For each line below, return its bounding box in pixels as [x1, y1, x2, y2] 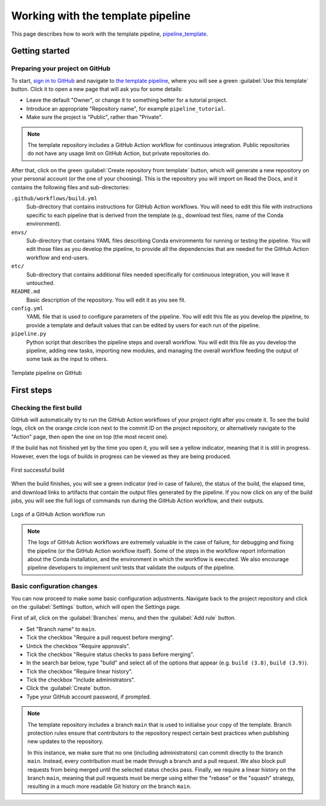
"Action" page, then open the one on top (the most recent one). [11, 433, 169, 440]
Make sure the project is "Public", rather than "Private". [26, 114, 163, 121]
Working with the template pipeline [11, 9, 191, 22]
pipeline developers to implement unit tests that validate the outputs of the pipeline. [27, 564, 235, 571]
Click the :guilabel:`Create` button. [26, 684, 112, 692]
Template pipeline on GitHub [11, 369, 82, 376]
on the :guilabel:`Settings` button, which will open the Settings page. [11, 603, 181, 610]
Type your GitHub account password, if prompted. [26, 693, 152, 700]
